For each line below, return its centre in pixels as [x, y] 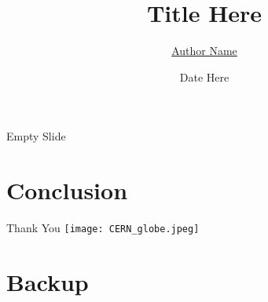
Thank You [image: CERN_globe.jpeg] [103, 228]
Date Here [204, 76]
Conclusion [67, 190]
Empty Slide [36, 136]
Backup [48, 281]
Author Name [204, 51]
